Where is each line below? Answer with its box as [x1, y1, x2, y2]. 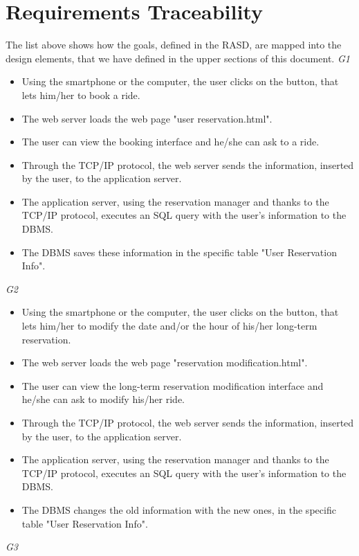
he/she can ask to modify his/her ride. [21, 392, 185, 406]
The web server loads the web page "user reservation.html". [21, 111, 273, 125]
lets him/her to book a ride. [21, 87, 140, 102]
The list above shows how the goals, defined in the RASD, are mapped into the [6, 37, 342, 52]
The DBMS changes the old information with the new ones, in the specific [21, 502, 336, 517]
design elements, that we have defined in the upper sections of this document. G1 [6, 51, 350, 65]
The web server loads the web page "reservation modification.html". [21, 355, 308, 370]
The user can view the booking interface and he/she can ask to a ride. [21, 134, 320, 149]
